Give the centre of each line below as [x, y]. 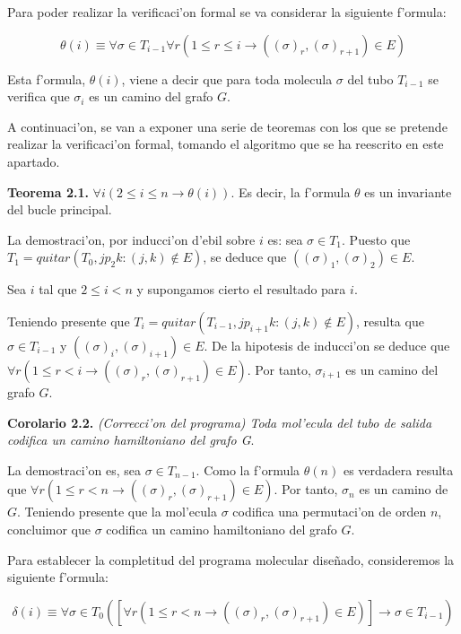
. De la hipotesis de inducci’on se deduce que [327, 345]
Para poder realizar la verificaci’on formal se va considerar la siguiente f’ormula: [227, 12]
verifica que [39, 96]
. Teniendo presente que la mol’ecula [117, 512]
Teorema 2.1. [48, 191]
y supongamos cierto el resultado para [241, 289]
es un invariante [408, 191]
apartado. [34, 161]
